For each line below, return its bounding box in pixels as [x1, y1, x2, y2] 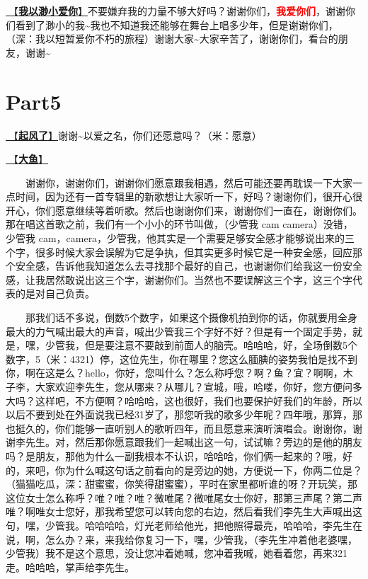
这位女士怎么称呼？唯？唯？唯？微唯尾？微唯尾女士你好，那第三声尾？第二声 [6, 490, 362, 505]
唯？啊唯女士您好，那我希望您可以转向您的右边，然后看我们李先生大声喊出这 [6, 504, 362, 519]
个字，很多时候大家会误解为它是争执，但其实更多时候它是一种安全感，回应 [6, 244, 352, 259]
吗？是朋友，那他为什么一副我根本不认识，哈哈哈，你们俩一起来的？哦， [6, 448, 343, 463]
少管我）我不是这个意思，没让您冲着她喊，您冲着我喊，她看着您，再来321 [6, 546, 347, 561]
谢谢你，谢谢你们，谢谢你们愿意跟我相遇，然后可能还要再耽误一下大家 [25, 175, 352, 190]
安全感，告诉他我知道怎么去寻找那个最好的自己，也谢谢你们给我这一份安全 [15, 258, 362, 273]
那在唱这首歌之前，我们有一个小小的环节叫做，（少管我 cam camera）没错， [6, 217, 353, 231]
